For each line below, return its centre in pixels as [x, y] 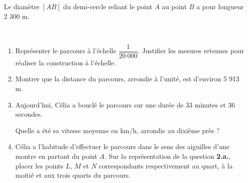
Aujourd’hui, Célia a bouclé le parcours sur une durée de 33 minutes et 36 [125, 104]
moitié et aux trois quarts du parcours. [73, 175]
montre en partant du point [56, 156]
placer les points [39, 165]
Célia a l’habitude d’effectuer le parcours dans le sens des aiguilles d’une [122, 146]
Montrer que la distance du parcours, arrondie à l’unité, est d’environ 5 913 [127, 79]
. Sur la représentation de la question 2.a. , [167, 156]
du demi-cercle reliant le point [108, 6]
